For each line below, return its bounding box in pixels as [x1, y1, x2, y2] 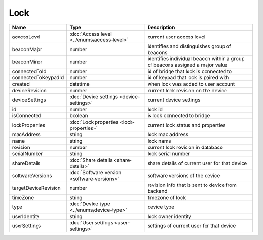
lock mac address [147, 131, 188, 138]
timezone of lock [147, 194, 186, 201]
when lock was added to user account [147, 80, 235, 87]
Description [147, 24, 175, 31]
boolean [69, 112, 88, 119]
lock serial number [147, 150, 190, 157]
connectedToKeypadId [12, 74, 64, 81]
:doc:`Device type [69, 200, 111, 207]
